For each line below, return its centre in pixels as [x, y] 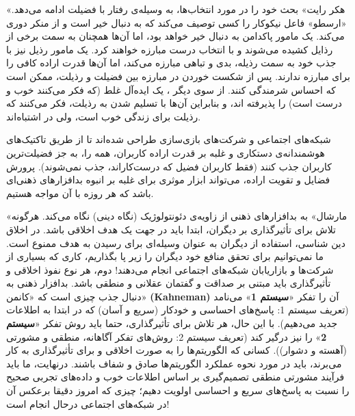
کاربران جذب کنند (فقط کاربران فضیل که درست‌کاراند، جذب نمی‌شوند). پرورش [169, 166]
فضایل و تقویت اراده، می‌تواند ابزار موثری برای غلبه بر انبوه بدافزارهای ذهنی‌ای [168, 180]
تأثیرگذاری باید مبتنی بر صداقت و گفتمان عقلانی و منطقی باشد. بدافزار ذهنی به [169, 283]
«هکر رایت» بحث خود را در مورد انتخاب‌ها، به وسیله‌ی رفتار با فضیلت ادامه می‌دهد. [176, 9]
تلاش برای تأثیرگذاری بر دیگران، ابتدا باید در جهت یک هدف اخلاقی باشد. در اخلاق [171, 229]
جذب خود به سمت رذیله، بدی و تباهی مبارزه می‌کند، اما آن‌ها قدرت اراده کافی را [171, 63]
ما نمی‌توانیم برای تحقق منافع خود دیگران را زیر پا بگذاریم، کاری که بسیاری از [165, 256]
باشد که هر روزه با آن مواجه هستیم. [80, 193]
